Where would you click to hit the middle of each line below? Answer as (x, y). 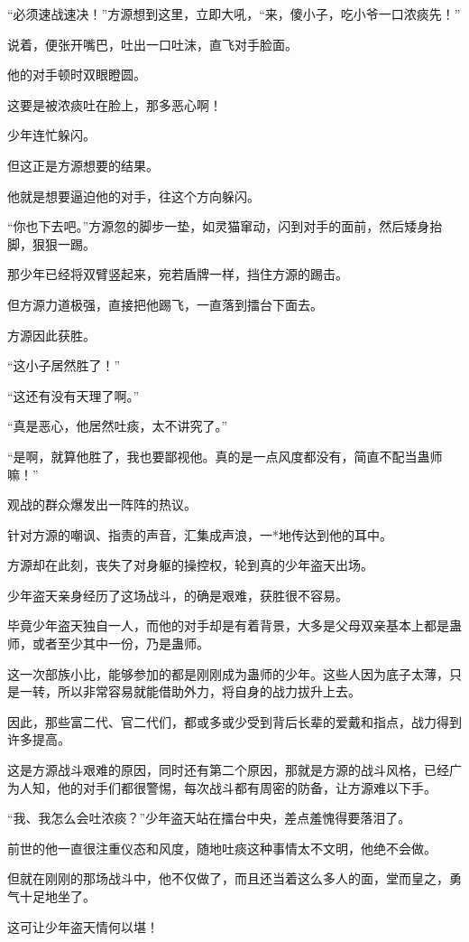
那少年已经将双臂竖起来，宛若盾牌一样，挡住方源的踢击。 (178, 274)
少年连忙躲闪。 (51, 135)
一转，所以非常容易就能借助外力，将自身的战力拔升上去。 (190, 691)
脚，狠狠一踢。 (51, 243)
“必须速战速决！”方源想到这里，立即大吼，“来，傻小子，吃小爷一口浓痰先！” (234, 14)
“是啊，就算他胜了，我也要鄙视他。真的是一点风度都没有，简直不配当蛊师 (225, 456)
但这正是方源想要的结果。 (83, 165)
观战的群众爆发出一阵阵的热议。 (102, 504)
